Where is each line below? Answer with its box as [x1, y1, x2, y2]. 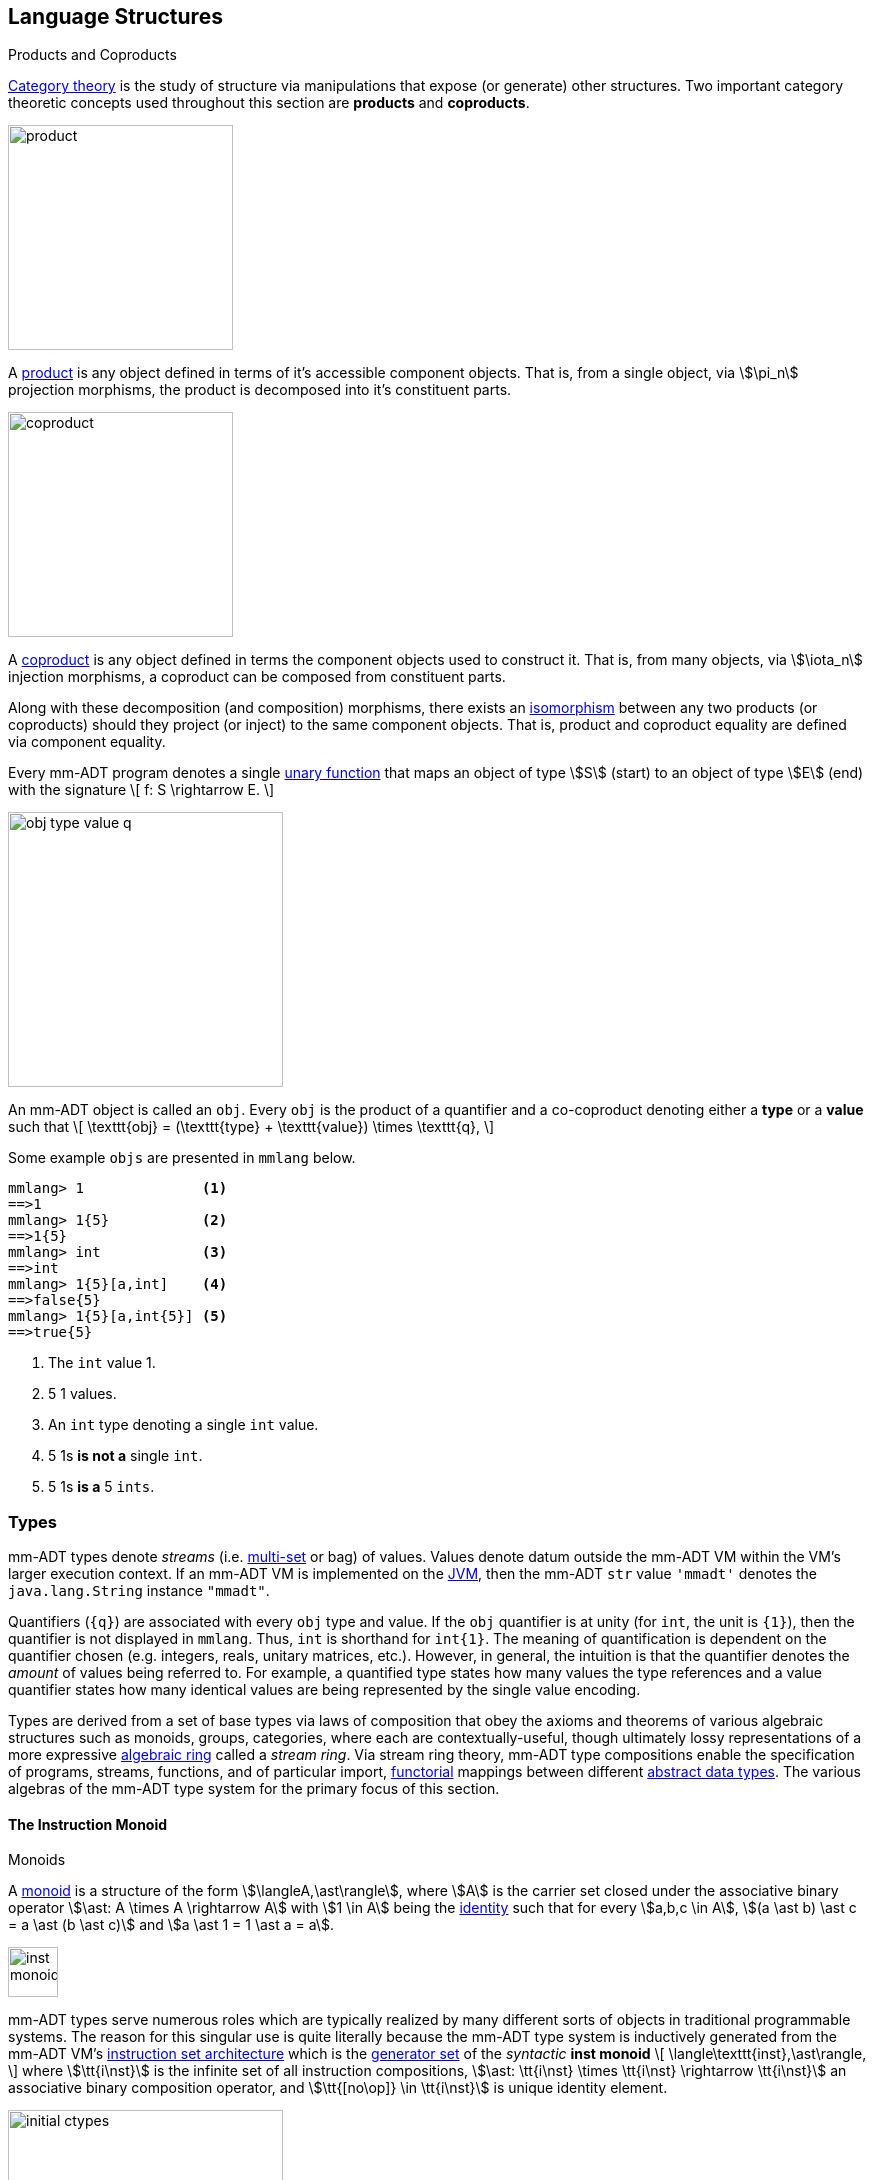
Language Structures [8, 4, 223, 29]
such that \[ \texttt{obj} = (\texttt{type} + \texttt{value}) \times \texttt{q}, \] [8, 1118, 495, 1136]
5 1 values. [48, 1385, 117, 1403]
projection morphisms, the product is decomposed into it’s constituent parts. [8, 381, 512, 399]
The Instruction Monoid [8, 1815, 168, 1833]
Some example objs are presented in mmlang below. [8, 1149, 356, 1167]
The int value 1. [48, 1354, 156, 1372]
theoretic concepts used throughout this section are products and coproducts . [8, 94, 530, 112]
